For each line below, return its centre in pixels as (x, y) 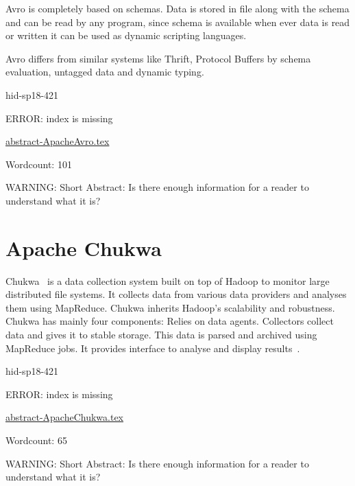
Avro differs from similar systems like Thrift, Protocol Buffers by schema (158, 58)
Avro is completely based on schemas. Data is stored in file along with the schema (177, 8)
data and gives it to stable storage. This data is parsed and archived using (161, 335)
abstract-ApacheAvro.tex (58, 141)
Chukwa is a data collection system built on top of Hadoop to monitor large (168, 280)
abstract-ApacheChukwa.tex (65, 417)
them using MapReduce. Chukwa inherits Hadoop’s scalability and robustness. (170, 307)
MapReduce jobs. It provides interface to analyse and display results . (153, 348)
